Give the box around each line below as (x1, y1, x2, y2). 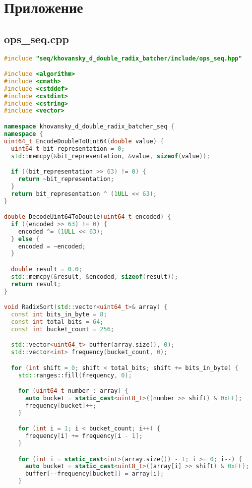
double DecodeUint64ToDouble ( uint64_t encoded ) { (4, 213, 171, 221)
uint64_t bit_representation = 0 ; (11, 145, 125, 152)
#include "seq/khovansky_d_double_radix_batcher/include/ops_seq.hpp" (4, 55, 242, 62)
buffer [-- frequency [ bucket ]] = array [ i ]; (25, 470, 164, 478)
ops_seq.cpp (4, 31, 69, 46)
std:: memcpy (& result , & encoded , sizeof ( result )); (11, 273, 178, 280)
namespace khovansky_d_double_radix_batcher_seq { (4, 123, 175, 130)
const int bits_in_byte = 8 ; (11, 311, 107, 318)
